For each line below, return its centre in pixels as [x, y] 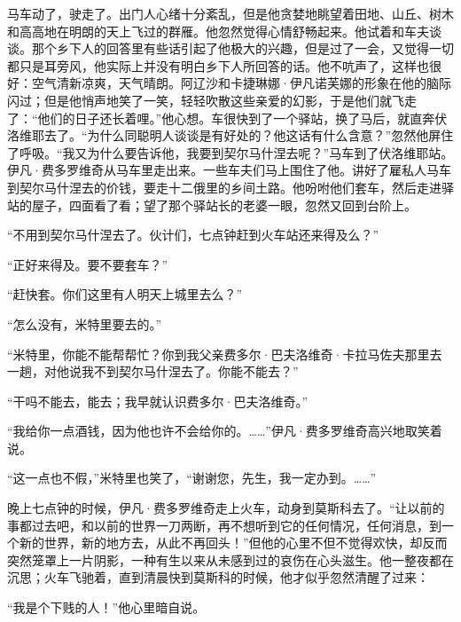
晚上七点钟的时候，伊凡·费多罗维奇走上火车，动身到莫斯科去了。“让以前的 [226, 508]
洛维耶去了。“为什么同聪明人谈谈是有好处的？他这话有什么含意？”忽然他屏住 [230, 135]
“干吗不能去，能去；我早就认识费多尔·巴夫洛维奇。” [158, 401]
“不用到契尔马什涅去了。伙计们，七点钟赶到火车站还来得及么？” [193, 235]
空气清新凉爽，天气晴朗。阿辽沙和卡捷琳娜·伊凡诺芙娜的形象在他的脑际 [241, 83]
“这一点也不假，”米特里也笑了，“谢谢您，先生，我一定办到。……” [192, 478]
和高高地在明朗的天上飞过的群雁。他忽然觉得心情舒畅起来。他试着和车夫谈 [224, 31]
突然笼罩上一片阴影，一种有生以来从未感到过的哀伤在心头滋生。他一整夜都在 [230, 559]
